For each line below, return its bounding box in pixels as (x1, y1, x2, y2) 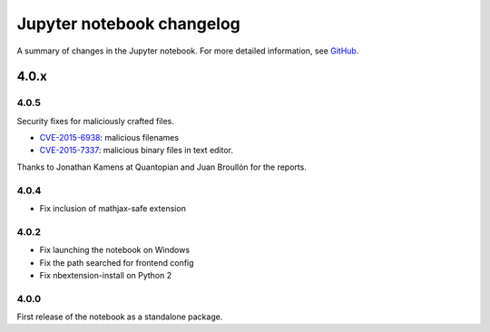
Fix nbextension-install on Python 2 (39, 269, 172, 280)
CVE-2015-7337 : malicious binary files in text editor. (39, 145, 234, 156)
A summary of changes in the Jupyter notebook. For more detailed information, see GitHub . (16, 45, 359, 56)
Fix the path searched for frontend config (39, 257, 194, 268)
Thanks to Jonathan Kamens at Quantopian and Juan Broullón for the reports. (16, 161, 308, 172)
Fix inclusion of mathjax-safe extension (39, 203, 186, 214)
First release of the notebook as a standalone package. (16, 311, 223, 322)
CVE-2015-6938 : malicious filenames (39, 132, 180, 143)
